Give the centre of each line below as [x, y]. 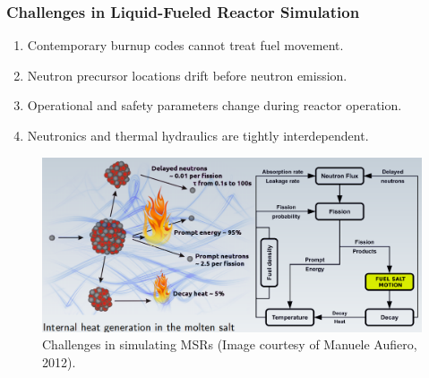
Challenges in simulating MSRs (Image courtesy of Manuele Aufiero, [230, 344]
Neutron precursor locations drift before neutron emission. [187, 75]
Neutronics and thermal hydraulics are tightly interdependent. [198, 135]
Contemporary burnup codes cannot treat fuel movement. [185, 45]
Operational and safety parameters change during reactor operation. [214, 105]
